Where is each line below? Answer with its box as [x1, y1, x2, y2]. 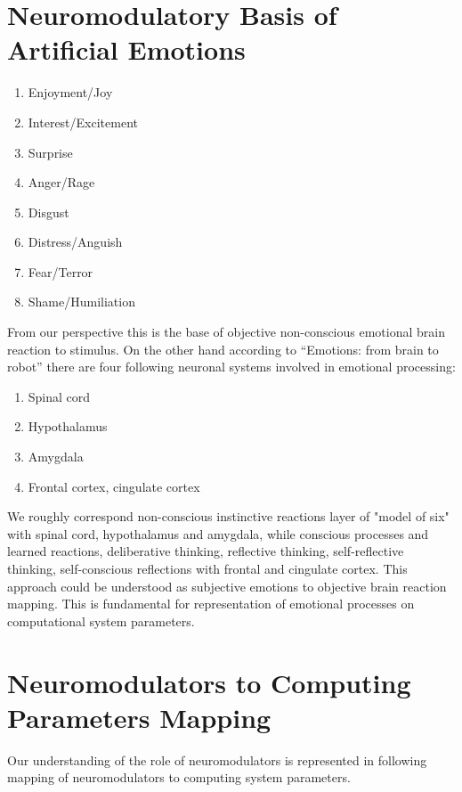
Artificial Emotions [7, 31, 246, 68]
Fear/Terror [28, 262, 93, 281]
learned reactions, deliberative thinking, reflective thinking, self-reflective [7, 542, 404, 560]
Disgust [28, 202, 69, 221]
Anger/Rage [28, 173, 95, 192]
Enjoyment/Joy [28, 83, 113, 102]
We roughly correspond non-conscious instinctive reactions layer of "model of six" [7, 507, 450, 526]
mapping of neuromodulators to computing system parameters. [7, 768, 351, 787]
